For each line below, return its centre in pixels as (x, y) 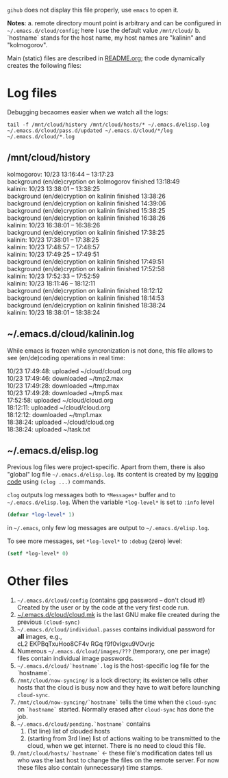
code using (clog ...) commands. (56, 481)
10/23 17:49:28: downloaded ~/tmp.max (63, 386)
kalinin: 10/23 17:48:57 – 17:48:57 (54, 247)
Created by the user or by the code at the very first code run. (103, 607)
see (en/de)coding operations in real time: (66, 357)
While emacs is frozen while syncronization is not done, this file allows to (110, 350)
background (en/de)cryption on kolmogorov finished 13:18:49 (93, 181)
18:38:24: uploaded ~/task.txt (49, 429)
